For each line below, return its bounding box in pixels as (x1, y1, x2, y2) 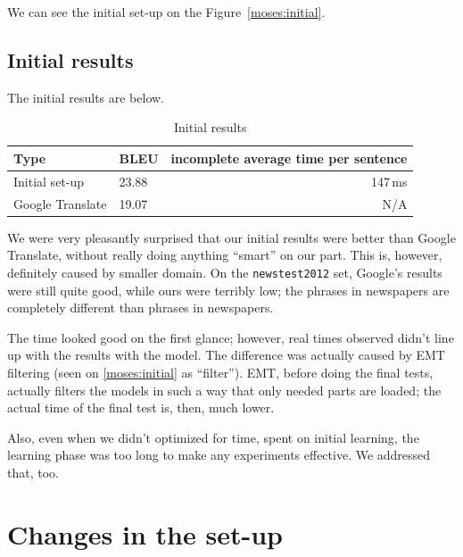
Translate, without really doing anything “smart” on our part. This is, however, (7, 245, 442, 264)
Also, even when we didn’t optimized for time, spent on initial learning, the (7, 428, 419, 446)
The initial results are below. (7, 87, 165, 106)
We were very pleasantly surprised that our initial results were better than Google (7, 228, 456, 246)
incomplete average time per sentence (170, 148, 408, 167)
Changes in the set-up (7, 515, 283, 552)
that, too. (7, 462, 59, 481)
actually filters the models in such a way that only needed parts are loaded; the (7, 380, 442, 399)
